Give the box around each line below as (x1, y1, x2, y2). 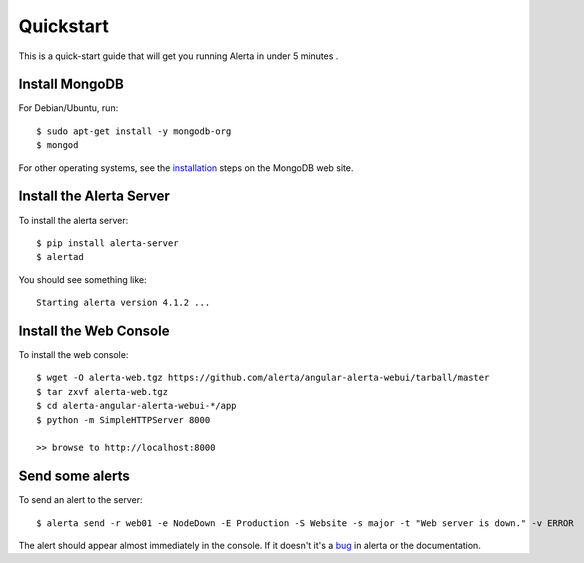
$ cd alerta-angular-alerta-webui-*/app (36, 400, 237, 412)
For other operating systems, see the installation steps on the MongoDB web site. (18, 161, 354, 174)
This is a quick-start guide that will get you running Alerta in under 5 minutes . (18, 50, 339, 62)
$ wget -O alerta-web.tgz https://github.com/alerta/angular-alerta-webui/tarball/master (36, 372, 490, 384)
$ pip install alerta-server (36, 237, 179, 249)
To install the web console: (18, 349, 129, 360)
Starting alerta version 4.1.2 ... (36, 297, 211, 309)
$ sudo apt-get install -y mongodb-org (36, 125, 232, 137)
